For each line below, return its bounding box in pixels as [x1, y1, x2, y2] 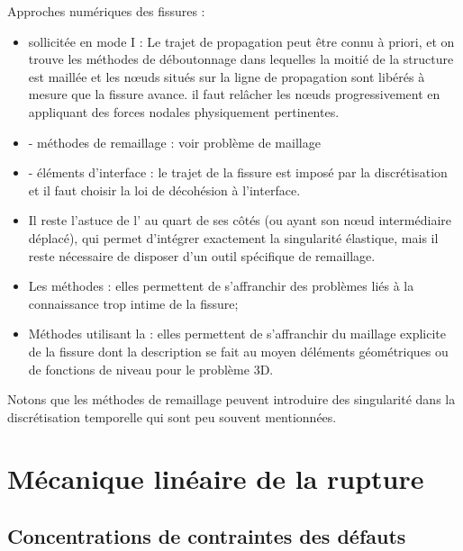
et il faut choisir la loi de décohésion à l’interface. [28, 180, 301, 199]
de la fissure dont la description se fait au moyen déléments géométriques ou [28, 341, 449, 360]
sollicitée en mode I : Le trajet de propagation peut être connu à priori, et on [28, 32, 455, 50]
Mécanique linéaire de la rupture [7, 460, 424, 497]
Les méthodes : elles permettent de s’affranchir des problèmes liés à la [28, 276, 414, 295]
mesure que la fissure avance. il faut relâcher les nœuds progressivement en [28, 85, 440, 104]
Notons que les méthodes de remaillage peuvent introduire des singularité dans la [7, 390, 456, 409]
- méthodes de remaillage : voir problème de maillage [28, 132, 321, 151]
